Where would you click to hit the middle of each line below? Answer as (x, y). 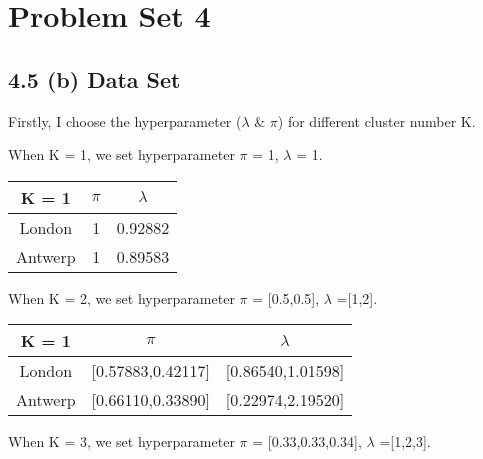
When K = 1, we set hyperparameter (121, 154)
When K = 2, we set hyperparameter (121, 297)
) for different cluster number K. (376, 120)
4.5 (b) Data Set (94, 78)
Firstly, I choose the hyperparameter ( (125, 120)
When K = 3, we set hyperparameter (121, 441)
